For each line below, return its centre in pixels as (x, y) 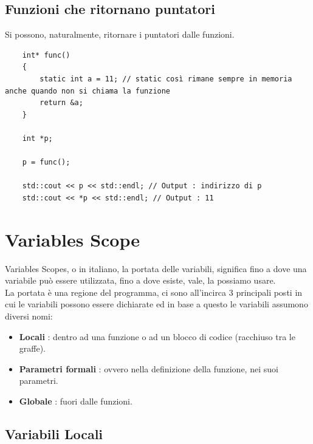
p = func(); (46, 162)
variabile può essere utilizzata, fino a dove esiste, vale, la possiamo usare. (140, 280)
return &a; (61, 103)
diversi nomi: (29, 316)
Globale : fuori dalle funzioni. (76, 401)
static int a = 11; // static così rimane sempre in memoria (166, 79)
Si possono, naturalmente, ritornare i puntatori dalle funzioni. (120, 34)
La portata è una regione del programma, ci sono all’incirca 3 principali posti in (154, 292)
